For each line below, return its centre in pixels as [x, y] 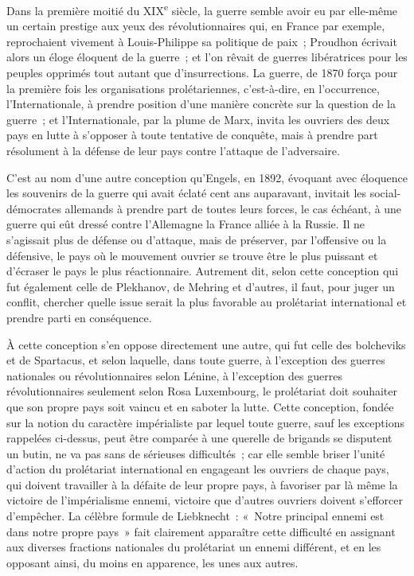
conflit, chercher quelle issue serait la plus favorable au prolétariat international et [207, 302]
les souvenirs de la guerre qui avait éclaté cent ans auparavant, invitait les [187, 193]
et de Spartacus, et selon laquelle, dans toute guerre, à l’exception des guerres [196, 360]
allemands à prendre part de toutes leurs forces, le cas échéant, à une [233, 208]
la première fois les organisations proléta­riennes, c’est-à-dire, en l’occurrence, [193, 88]
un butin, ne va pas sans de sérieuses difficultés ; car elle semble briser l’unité [196, 453]
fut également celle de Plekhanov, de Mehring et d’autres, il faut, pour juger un [201, 286]
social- [385, 193]
